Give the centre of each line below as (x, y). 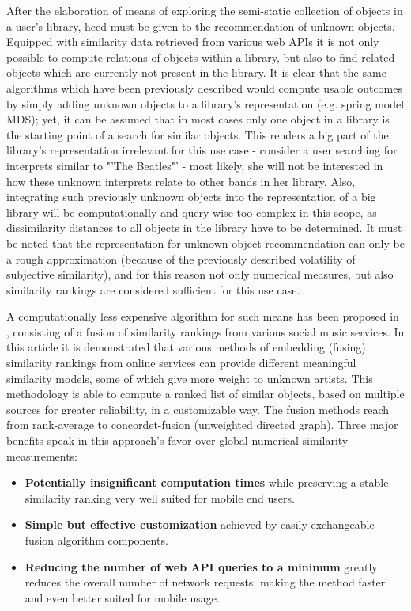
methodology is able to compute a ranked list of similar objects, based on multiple (205, 394)
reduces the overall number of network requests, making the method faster (205, 582)
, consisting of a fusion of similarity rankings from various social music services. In (205, 331)
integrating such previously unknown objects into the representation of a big (191, 197)
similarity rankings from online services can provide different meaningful (181, 363)
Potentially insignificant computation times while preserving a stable (207, 482)
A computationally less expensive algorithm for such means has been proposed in (203, 316)
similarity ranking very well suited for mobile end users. (160, 497)
